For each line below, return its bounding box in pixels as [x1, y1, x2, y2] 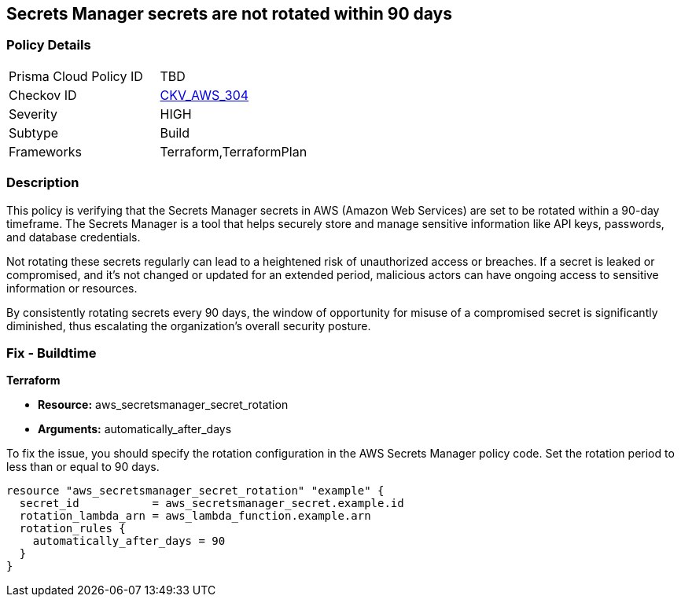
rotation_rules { [19, 522, 126, 535]
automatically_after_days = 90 [32, 535, 226, 548]
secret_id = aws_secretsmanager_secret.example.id [19, 497, 404, 510]
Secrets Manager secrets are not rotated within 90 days [6, 4, 452, 24]
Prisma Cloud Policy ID [9, 68, 143, 84]
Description [6, 175, 79, 191]
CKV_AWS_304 [160, 86, 249, 103]
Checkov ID [9, 86, 77, 103]
